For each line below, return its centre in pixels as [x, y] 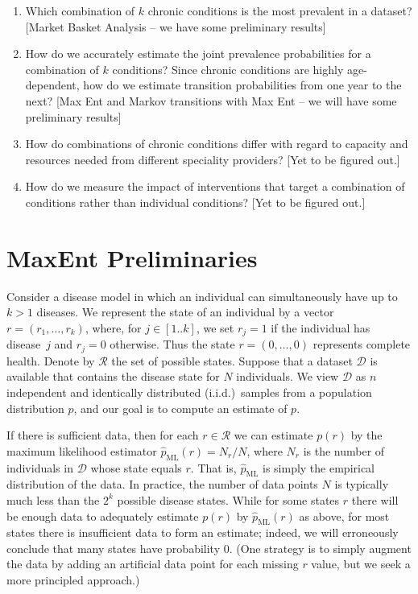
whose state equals [136, 467]
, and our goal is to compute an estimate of [180, 408]
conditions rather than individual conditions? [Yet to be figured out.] [195, 202]
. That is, [213, 467]
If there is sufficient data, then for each [103, 435]
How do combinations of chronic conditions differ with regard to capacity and [217, 144]
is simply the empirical [319, 467]
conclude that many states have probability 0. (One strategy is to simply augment [209, 548]
